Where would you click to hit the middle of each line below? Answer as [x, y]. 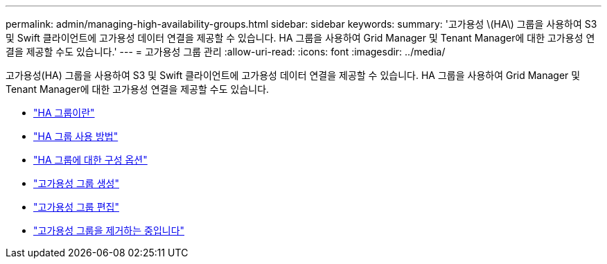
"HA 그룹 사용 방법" [76, 136]
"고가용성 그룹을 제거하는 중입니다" [109, 230]
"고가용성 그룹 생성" [76, 183]
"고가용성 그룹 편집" [76, 207]
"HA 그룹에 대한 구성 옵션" [90, 160]
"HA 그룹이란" [64, 113]
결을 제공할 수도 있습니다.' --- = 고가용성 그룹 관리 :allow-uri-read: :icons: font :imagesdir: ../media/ [226, 52]
